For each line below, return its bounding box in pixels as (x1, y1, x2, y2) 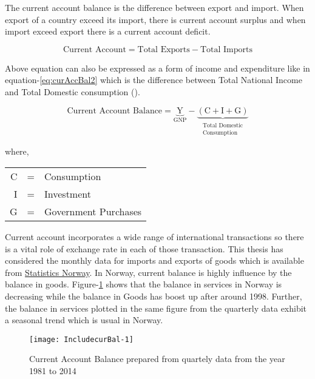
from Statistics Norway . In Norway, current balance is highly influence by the (5, 266, 292, 278)
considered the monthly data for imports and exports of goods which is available (5, 254, 304, 267)
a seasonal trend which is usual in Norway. (5, 314, 163, 326)
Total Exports (137, 45, 190, 54)
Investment (44, 187, 91, 201)
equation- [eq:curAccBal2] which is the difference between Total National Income (5, 73, 302, 86)
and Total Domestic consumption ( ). (5, 85, 140, 98)
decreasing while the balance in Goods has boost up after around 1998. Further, (5, 290, 302, 302)
